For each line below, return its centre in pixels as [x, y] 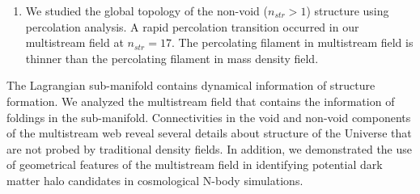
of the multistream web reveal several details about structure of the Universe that [209, 133]
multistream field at [74, 42]
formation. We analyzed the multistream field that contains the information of [201, 101]
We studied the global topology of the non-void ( [146, 11]
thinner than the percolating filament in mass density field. [172, 58]
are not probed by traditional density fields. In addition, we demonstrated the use [210, 148]
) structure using [348, 11]
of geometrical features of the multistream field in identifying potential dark [195, 164]
